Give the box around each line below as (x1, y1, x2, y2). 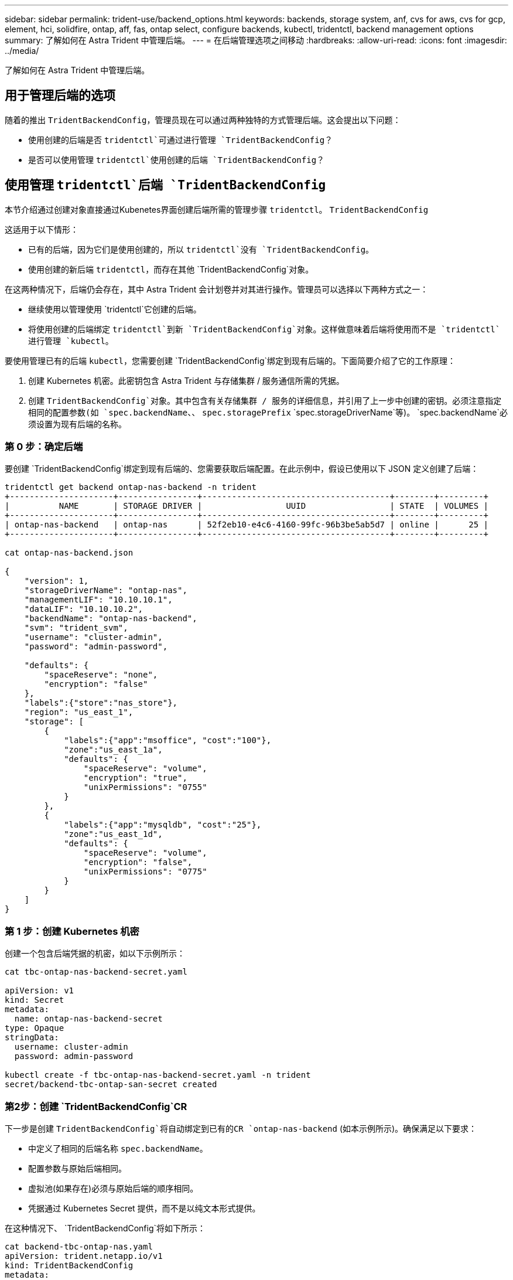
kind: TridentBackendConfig (5, 1260, 134, 1270)
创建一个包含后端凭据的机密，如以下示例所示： (5, 948, 185, 959)
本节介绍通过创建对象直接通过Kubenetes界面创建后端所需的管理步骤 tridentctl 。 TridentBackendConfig (5, 204, 429, 215)
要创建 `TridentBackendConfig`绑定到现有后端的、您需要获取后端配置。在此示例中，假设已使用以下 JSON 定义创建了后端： (5, 464, 479, 474)
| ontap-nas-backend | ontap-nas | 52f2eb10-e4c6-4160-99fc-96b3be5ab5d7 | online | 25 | (5, 520, 489, 530)
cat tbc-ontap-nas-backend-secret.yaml (5, 967, 187, 977)
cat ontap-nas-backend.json (5, 548, 134, 558)
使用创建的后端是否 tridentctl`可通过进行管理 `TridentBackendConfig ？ (28, 134, 333, 145)
